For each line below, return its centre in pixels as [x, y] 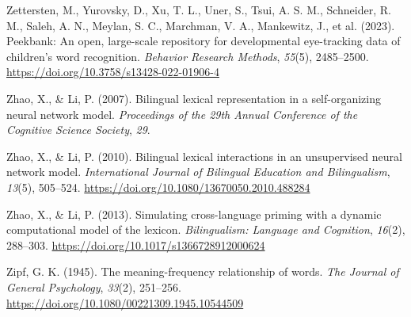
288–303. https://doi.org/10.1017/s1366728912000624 [136, 244]
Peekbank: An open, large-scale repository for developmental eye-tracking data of [204, 41]
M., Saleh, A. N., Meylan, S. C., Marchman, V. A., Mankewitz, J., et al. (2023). [201, 25]
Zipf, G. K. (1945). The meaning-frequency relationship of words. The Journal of [203, 271]
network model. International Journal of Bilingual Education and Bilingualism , [198, 172]
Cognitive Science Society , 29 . [78, 130]
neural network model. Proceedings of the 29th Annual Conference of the [182, 114]
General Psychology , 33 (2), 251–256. [94, 286]
